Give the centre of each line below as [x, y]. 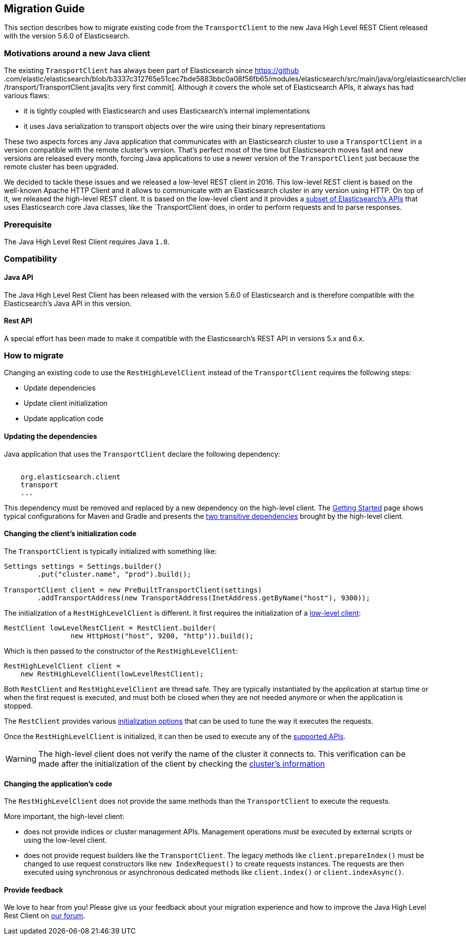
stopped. [19, 705]
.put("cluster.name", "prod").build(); [114, 574]
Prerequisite [28, 224]
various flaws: [27, 96]
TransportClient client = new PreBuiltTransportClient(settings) [133, 590]
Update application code [64, 419]
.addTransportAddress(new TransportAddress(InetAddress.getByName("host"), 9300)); [204, 598]
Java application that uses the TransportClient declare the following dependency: [142, 454]
